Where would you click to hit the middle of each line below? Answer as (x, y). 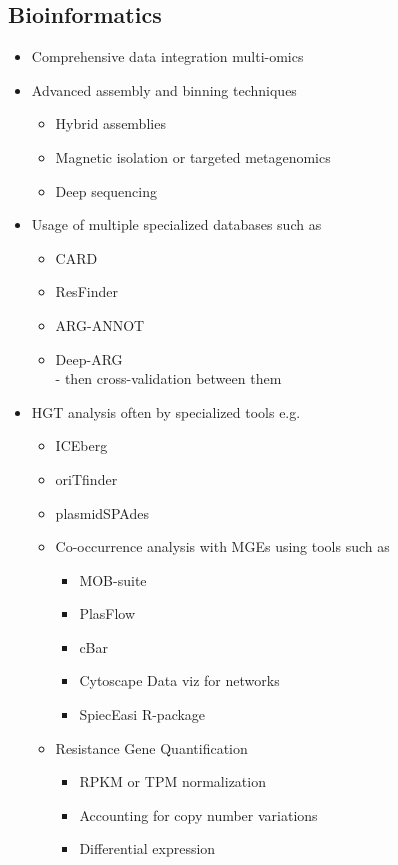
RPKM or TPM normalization (172, 781)
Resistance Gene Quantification (151, 747)
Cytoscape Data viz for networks (179, 680)
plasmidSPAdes (102, 512)
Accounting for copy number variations (198, 814)
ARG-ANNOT (100, 324)
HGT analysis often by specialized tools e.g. (166, 411)
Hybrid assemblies (110, 123)
